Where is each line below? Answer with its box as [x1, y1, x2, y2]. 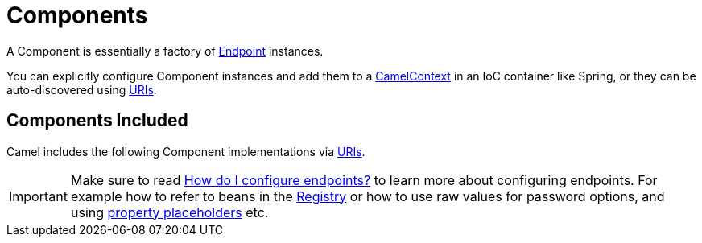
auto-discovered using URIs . [6, 82, 157, 97]
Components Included [6, 110, 188, 131]
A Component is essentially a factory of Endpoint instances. [6, 43, 324, 58]
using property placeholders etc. [70, 204, 269, 220]
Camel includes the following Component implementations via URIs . [6, 144, 365, 159]
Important [9, 187, 68, 204]
